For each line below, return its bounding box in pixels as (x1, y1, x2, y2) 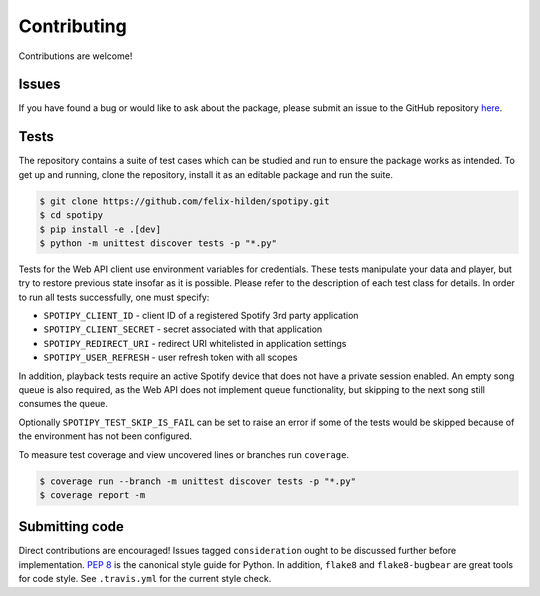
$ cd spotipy (39, 210, 104, 221)
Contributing (18, 15, 127, 37)
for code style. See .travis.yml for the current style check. (18, 573, 272, 585)
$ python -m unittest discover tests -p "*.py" (39, 237, 277, 249)
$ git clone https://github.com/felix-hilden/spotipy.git (39, 195, 330, 207)
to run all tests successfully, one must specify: (18, 291, 210, 303)
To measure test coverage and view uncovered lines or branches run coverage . (18, 448, 350, 460)
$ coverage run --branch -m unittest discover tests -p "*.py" (39, 475, 357, 487)
